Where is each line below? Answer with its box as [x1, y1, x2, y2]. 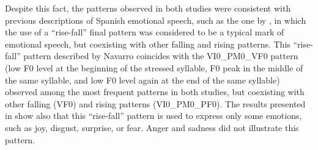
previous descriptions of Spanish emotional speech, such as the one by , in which [5, 13, 306, 26]
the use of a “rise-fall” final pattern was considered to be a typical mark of [5, 26, 284, 38]
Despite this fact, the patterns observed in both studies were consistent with [5, 2, 291, 14]
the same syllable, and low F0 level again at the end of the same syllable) [5, 73, 280, 86]
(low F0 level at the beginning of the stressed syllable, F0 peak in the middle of [5, 61, 303, 74]
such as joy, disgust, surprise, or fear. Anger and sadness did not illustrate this [5, 121, 299, 134]
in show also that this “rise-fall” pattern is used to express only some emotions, [5, 109, 302, 122]
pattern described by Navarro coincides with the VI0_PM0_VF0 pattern [23, 49, 298, 62]
